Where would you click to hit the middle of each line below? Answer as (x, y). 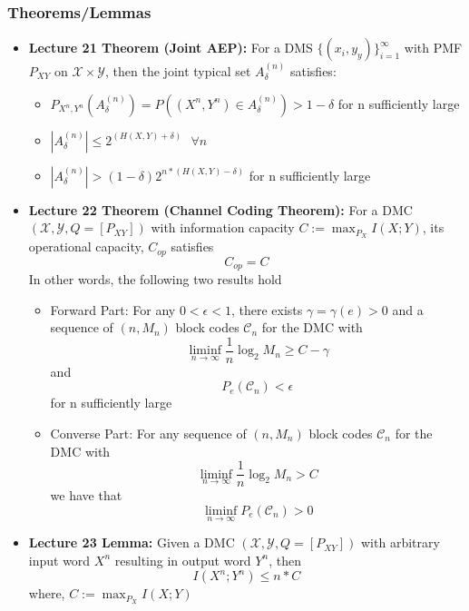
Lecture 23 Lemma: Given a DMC (132, 542)
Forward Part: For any (113, 309)
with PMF (433, 48)
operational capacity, (86, 246)
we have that (86, 495)
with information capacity (223, 227)
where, (47, 593)
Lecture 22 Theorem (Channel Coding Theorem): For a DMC (220, 209)
